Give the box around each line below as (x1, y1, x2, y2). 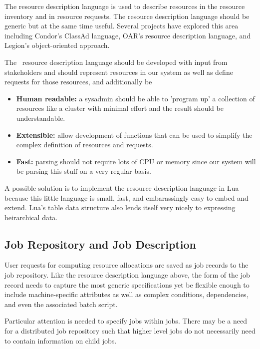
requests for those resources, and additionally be (4, 76, 152, 87)
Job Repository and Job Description (4, 236, 196, 252)
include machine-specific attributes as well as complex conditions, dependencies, (4, 289, 249, 300)
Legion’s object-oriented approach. (4, 40, 110, 50)
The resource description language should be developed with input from (4, 56, 228, 67)
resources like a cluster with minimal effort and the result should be (16, 103, 224, 113)
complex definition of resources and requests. (16, 139, 153, 150)
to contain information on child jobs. (4, 335, 117, 346)
